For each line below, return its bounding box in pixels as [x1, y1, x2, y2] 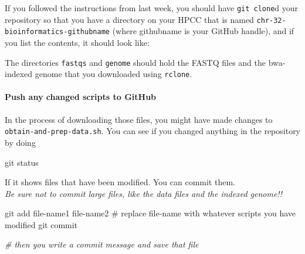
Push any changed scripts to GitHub [5, 91, 157, 103]
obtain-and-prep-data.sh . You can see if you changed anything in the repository [5, 125, 301, 137]
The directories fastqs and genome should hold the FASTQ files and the [5, 56, 266, 68]
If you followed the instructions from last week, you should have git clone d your [5, 2, 299, 14]
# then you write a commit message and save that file [5, 238, 199, 250]
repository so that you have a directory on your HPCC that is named [5, 13, 254, 25]
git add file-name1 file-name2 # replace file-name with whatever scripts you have [5, 207, 296, 219]
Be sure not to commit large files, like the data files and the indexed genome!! [5, 187, 282, 199]
